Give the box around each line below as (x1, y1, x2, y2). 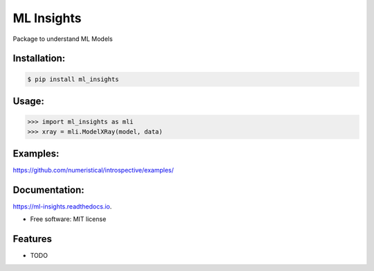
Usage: (12, 95, 45, 107)
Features (12, 233, 52, 245)
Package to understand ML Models (12, 35, 114, 43)
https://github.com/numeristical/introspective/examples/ (12, 166, 175, 175)
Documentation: (12, 184, 84, 195)
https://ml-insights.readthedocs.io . (12, 202, 112, 211)
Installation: (12, 53, 66, 64)
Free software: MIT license (30, 215, 107, 223)
